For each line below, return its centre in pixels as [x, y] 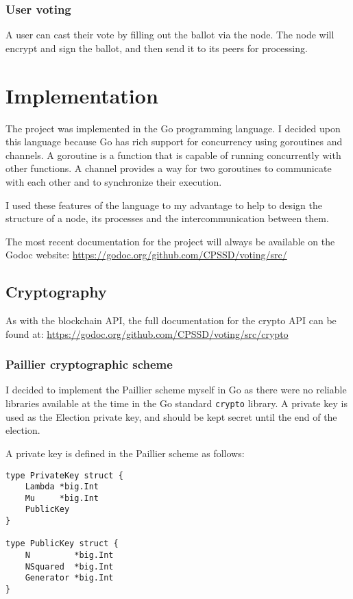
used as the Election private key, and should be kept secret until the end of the [171, 416]
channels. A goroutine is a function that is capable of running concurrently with [173, 155]
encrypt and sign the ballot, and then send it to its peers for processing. [157, 48]
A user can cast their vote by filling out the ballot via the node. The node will [170, 35]
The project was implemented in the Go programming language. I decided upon [173, 128]
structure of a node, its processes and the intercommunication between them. [167, 218]
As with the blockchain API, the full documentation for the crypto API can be [171, 320]
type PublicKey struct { [62, 544]
